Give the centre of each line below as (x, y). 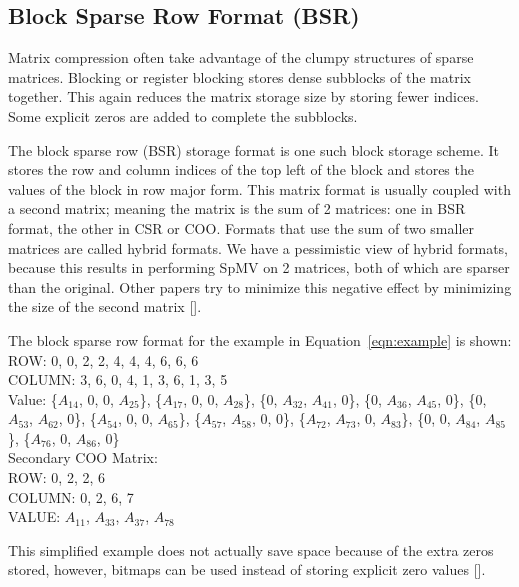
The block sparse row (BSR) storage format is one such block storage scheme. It (254, 149)
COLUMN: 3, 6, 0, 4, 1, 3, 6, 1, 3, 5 (118, 379)
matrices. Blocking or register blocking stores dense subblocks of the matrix (239, 76)
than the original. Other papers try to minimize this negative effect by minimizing (260, 286)
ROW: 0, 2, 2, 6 (57, 477)
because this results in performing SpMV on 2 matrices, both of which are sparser (259, 267)
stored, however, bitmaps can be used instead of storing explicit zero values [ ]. (247, 569)
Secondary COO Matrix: (83, 457)
